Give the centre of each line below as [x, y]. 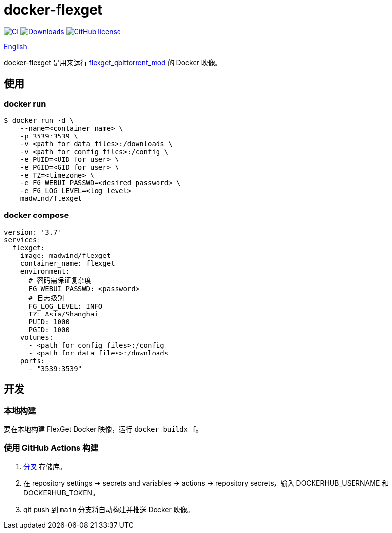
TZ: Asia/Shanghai [63, 314]
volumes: [37, 337]
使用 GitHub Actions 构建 [51, 448]
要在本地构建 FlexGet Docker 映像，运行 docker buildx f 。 [103, 429]
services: [22, 240]
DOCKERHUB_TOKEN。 [61, 493]
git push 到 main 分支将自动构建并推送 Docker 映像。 [109, 509]
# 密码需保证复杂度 [60, 280]
